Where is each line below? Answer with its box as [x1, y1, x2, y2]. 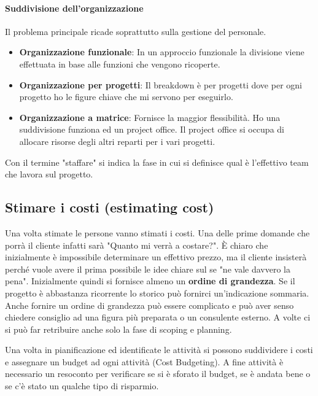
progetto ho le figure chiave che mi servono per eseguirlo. [19, 90, 233, 103]
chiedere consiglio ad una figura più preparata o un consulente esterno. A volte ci [5, 311, 311, 324]
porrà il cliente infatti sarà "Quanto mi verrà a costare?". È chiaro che [5, 238, 268, 251]
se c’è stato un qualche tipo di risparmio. [5, 379, 159, 392]
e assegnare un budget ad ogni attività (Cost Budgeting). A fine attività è [5, 355, 284, 368]
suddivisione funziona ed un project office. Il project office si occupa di [19, 123, 284, 136]
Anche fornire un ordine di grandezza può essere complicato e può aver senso [5, 298, 294, 311]
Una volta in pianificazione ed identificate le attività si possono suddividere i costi [5, 343, 313, 356]
